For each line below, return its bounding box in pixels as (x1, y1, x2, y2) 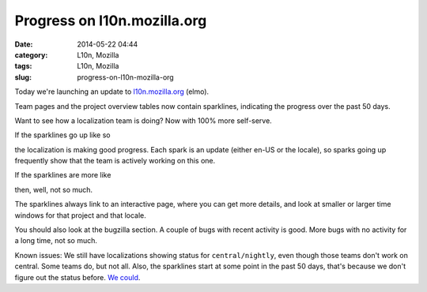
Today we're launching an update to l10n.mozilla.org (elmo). (14, 87, 210, 96)
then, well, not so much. (14, 185, 93, 194)
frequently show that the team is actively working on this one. (14, 156, 216, 166)
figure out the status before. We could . (14, 272, 141, 282)
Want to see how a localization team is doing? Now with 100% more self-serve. (14, 115, 272, 125)
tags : (14, 62, 32, 71)
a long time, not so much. (14, 236, 98, 245)
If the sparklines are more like (14, 170, 111, 180)
